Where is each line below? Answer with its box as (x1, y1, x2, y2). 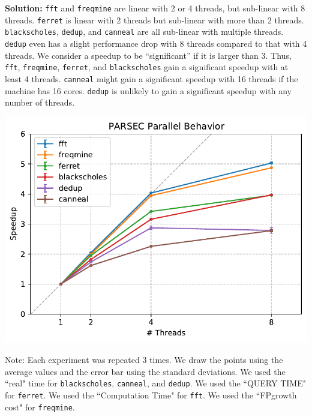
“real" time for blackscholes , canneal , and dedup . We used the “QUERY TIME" (5, 377, 306, 389)
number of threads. (5, 96, 75, 109)
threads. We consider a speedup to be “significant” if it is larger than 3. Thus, (5, 49, 292, 61)
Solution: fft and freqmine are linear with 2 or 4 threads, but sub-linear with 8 (5, 2, 305, 14)
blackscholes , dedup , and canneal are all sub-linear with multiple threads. (5, 25, 284, 38)
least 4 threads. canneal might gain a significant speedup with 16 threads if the (5, 72, 298, 85)
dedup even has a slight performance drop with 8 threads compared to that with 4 (5, 37, 307, 49)
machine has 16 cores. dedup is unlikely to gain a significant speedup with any (5, 84, 292, 97)
